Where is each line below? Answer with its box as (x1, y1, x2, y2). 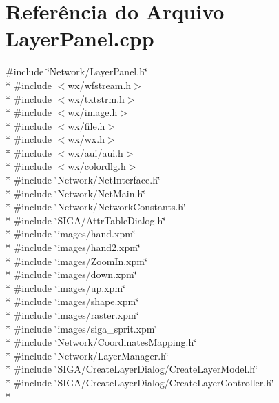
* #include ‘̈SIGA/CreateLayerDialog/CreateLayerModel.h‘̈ (6, 362, 258, 376)
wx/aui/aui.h (68, 145, 123, 159)
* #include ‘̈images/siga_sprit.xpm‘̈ (6, 321, 158, 335)
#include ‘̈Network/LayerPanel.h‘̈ (6, 64, 147, 79)
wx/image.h (68, 105, 118, 119)
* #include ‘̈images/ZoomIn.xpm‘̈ (6, 253, 147, 268)
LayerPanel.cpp (6, 24, 154, 52)
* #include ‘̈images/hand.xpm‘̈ (6, 226, 136, 241)
